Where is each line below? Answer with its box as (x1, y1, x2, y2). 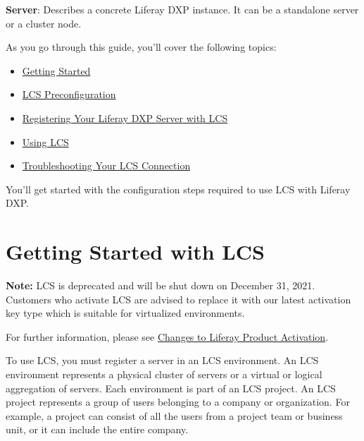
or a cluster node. (6, 16, 82, 30)
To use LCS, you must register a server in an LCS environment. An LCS (6, 353, 319, 368)
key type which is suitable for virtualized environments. (6, 306, 245, 320)
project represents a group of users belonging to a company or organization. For (6, 394, 350, 409)
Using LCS (22, 134, 69, 149)
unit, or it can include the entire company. (6, 422, 189, 437)
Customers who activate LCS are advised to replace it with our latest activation (6, 291, 351, 306)
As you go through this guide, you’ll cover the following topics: (6, 40, 277, 54)
